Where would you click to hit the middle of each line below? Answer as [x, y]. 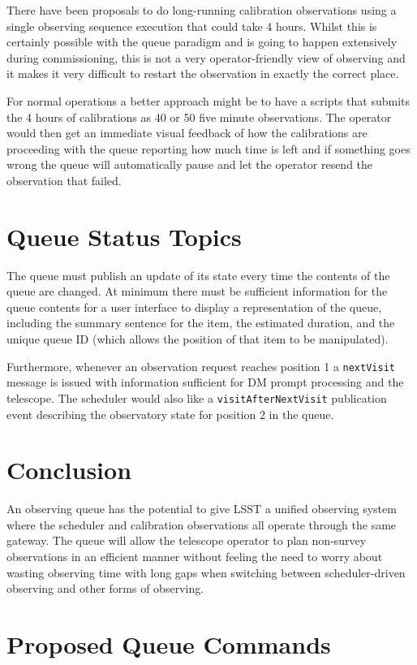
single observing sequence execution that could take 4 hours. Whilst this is [192, 26]
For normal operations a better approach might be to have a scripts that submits [208, 100]
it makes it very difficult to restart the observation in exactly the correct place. [203, 73]
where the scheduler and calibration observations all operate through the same [202, 524]
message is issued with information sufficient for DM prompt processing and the [205, 382]
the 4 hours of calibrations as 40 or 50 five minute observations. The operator [199, 117]
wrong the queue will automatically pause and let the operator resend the [190, 164]
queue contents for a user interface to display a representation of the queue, [194, 307]
